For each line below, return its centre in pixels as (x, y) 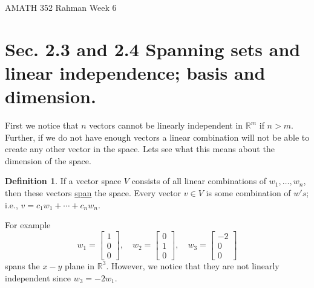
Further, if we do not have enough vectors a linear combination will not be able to (157, 137)
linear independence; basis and (135, 72)
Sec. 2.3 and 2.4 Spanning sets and (153, 49)
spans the (22, 265)
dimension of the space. (48, 160)
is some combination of (248, 193)
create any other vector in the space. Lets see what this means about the (140, 149)
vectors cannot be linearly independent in (166, 125)
